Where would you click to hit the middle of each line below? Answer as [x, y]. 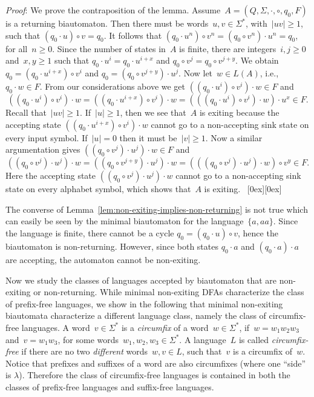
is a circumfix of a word [165, 327]
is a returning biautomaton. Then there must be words [107, 23]
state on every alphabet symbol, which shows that [98, 189]
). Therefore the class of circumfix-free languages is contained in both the [155, 375]
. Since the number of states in [109, 48]
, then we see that [153, 112]
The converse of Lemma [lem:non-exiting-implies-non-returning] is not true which [157, 209]
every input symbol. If [47, 137]
